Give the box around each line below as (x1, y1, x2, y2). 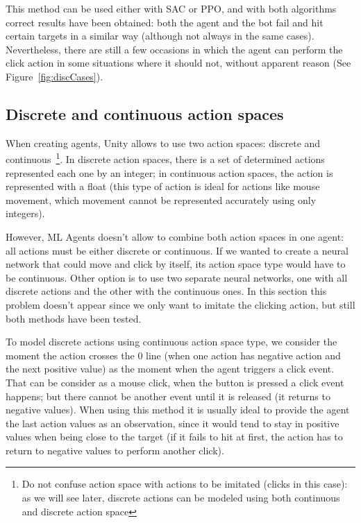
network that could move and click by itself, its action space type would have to (6, 257, 346, 271)
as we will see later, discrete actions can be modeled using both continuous (22, 490, 340, 505)
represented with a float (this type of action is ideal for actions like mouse (6, 179, 320, 194)
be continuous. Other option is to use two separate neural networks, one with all (6, 270, 348, 284)
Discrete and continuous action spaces (6, 103, 284, 124)
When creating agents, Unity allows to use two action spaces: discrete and (6, 135, 321, 150)
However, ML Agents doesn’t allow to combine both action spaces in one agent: (6, 229, 344, 243)
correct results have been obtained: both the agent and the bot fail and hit (6, 15, 324, 29)
